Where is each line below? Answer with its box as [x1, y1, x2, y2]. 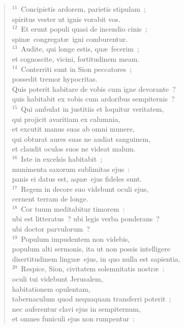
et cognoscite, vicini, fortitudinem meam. [12, 53, 140, 64]
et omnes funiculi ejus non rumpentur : [12, 313, 135, 324]
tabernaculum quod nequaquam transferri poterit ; [12, 293, 171, 304]
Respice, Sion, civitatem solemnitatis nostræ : [21, 263, 165, 274]
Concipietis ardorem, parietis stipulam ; [21, 4, 146, 14]
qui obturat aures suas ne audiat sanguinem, [12, 133, 151, 144]
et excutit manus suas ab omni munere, [12, 123, 135, 134]
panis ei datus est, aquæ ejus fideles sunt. [12, 173, 142, 184]
